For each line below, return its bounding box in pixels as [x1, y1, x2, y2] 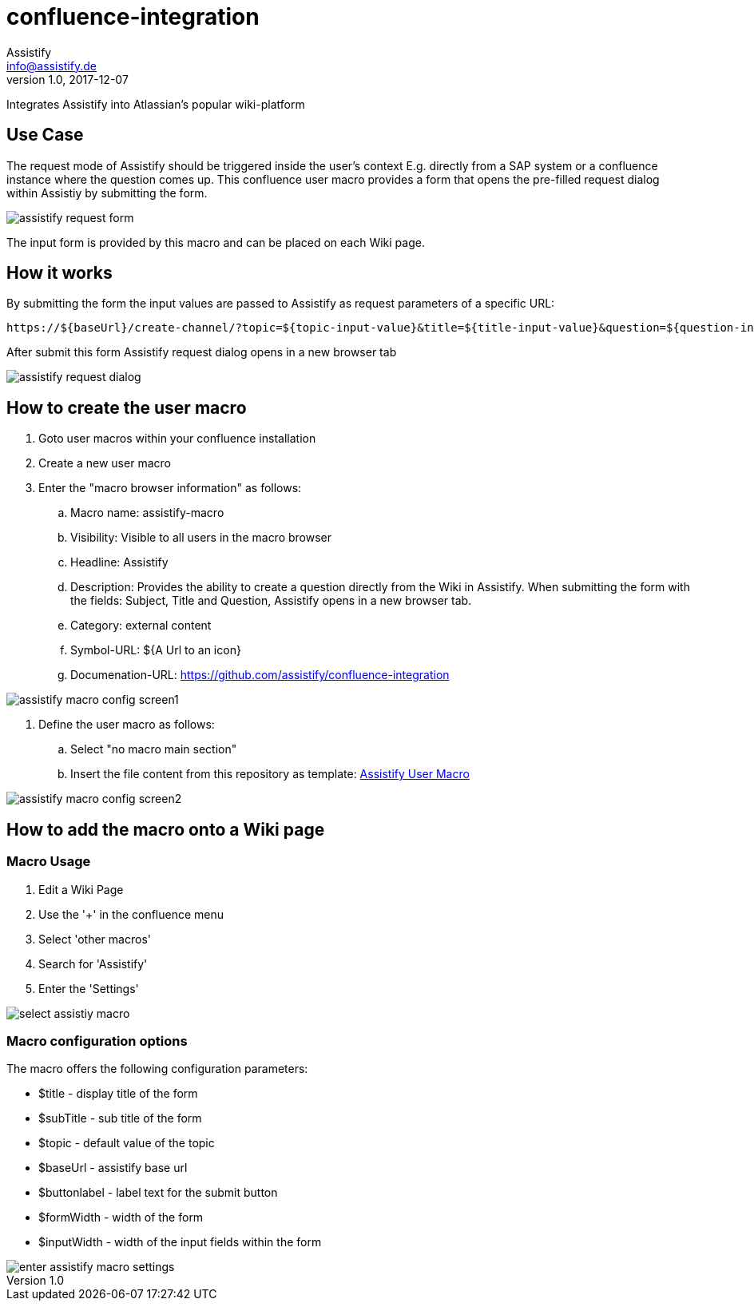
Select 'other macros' [38, 932, 151, 946]
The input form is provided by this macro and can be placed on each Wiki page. [6, 235, 425, 249]
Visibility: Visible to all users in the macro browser [70, 530, 332, 545]
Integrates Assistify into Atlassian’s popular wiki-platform [6, 97, 305, 111]
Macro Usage [6, 853, 91, 870]
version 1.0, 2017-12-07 [6, 72, 129, 86]
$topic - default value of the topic [38, 1136, 215, 1150]
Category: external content [70, 618, 212, 633]
